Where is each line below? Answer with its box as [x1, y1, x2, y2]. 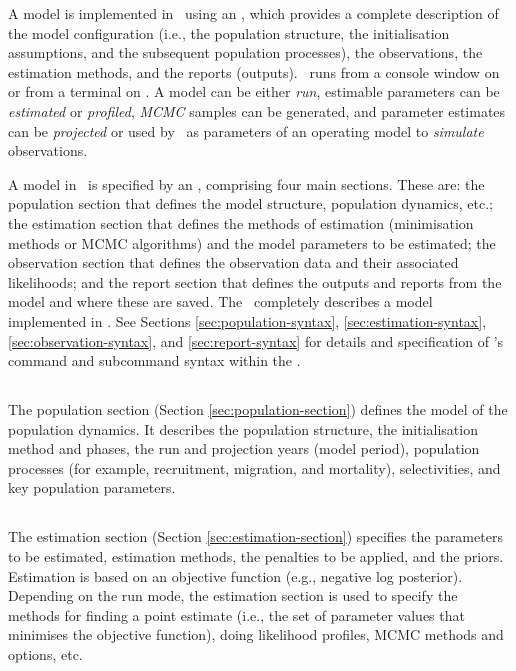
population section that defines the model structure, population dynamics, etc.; [8, 193, 493, 214]
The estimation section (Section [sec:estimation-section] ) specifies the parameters [8, 526, 503, 547]
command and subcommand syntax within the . [8, 350, 301, 371]
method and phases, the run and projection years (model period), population [8, 438, 480, 459]
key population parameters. [8, 477, 176, 498]
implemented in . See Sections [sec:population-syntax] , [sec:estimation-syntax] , [8, 310, 487, 331]
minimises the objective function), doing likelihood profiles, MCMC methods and [8, 624, 504, 645]
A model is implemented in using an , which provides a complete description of [8, 3, 499, 23]
